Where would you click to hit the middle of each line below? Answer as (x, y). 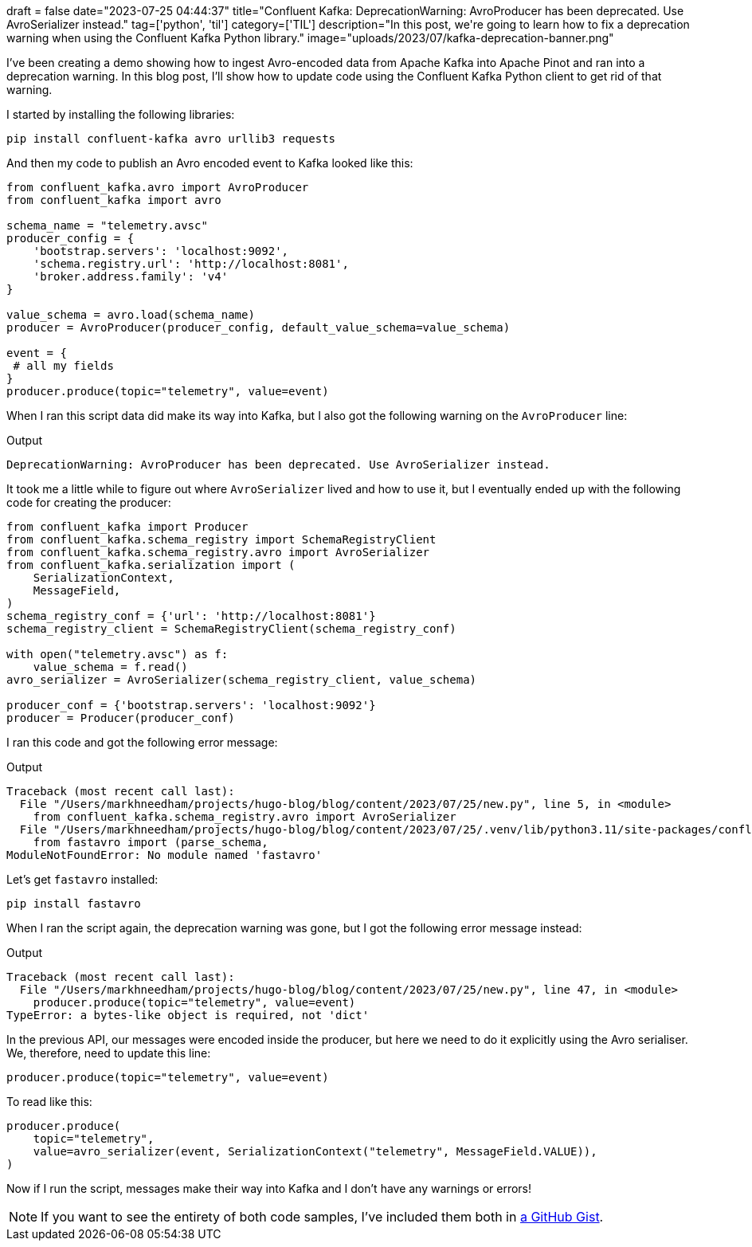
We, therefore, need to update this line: (109, 1053)
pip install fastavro (74, 904)
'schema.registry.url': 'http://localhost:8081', (191, 264)
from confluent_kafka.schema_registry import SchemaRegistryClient (221, 539)
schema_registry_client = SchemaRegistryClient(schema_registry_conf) (231, 629)
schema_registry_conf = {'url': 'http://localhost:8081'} (191, 616)
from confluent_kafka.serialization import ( (151, 565)
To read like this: (49, 1102)
